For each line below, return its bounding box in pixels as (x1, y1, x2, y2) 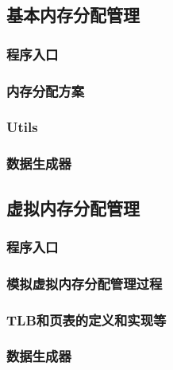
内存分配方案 (6, 80, 85, 100)
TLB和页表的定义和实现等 (6, 310, 167, 329)
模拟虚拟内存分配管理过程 (6, 273, 163, 293)
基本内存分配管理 (6, 2, 140, 27)
